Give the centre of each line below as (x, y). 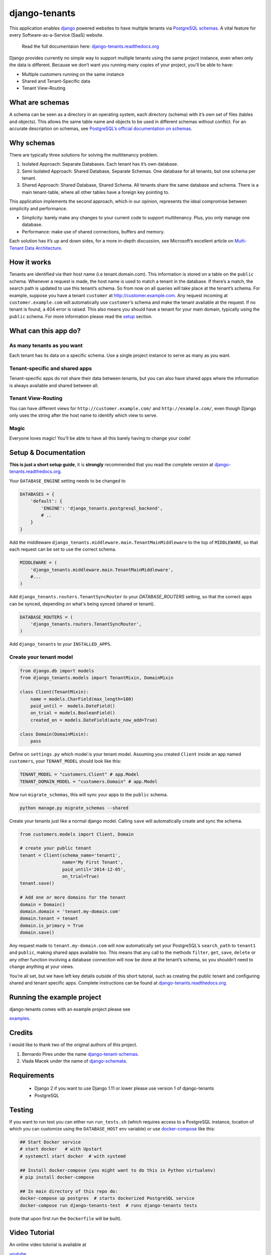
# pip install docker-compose (57, 1177)
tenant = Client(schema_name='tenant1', (70, 855)
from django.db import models (57, 671)
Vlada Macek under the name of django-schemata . (75, 1061)
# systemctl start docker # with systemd (73, 1156)
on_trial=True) (81, 876)
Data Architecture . (44, 248)
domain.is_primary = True (52, 925)
